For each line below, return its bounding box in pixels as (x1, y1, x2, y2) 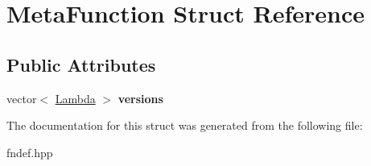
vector (6, 89, 37, 106)
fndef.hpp (6, 143, 53, 160)
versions (117, 89, 163, 106)
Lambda (55, 89, 96, 106)
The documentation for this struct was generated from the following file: (6, 117, 363, 134)
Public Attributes (6, 52, 156, 77)
